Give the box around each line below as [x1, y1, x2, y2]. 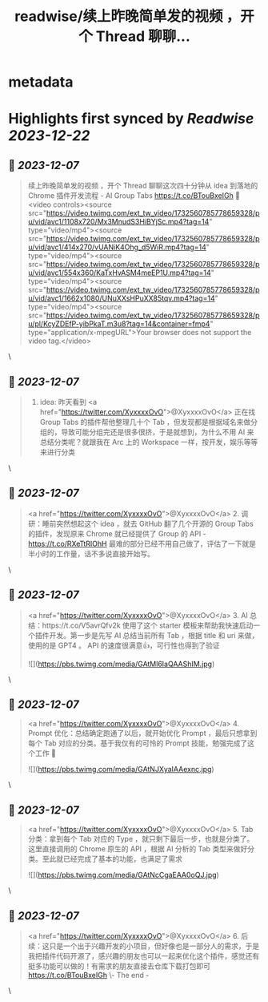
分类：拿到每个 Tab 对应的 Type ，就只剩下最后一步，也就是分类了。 [27, 834, 254, 844]
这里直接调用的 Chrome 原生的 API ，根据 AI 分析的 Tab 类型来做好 [27, 844, 248, 854]
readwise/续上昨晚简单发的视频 [14, 7, 223, 26]
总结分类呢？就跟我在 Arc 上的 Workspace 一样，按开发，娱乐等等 [39, 438, 258, 446]
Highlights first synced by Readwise [8, 110, 254, 128]
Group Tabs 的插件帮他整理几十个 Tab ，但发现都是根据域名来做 [39, 418, 251, 426]
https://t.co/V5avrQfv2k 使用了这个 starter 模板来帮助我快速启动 [42, 620, 254, 630]
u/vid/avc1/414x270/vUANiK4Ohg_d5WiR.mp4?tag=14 [27, 242, 206, 253]
